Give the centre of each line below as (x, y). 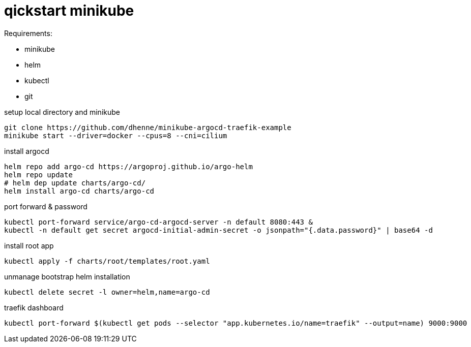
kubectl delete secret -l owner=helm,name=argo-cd (107, 292)
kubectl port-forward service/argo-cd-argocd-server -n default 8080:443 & (158, 222)
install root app (29, 245)
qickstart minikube (69, 11)
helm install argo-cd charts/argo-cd (79, 191)
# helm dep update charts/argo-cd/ (75, 183)
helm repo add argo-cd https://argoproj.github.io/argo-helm (128, 166)
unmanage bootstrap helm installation (67, 276)
